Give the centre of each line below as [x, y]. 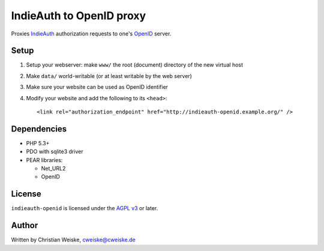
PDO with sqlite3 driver [55, 152]
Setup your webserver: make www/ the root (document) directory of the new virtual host [134, 65]
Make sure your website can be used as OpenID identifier [97, 87]
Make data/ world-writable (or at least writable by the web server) [109, 76]
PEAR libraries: [44, 160]
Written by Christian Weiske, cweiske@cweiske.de [73, 240]
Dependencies [39, 129]
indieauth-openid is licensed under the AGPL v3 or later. [85, 208]
